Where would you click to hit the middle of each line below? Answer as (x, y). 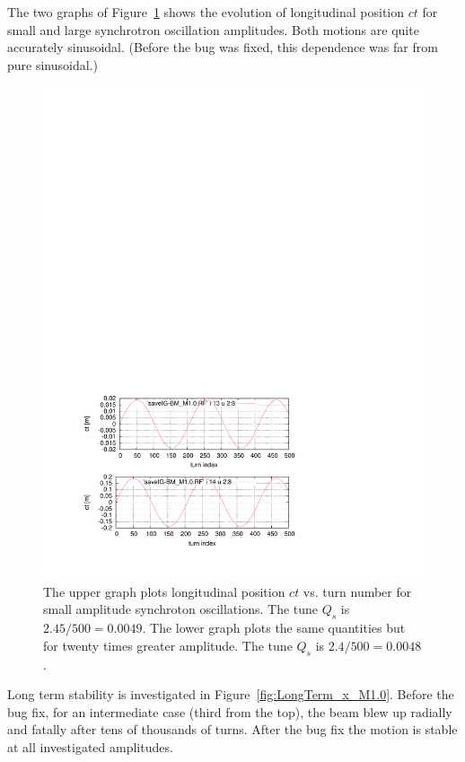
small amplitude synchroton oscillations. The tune (181, 609)
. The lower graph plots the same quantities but (274, 628)
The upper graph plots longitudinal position (164, 591)
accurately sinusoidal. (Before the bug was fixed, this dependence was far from (223, 47)
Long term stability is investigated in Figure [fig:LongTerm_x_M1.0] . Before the (231, 694)
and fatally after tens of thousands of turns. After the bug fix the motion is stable (232, 729)
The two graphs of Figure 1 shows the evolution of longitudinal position (206, 12)
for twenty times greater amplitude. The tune (168, 645)
